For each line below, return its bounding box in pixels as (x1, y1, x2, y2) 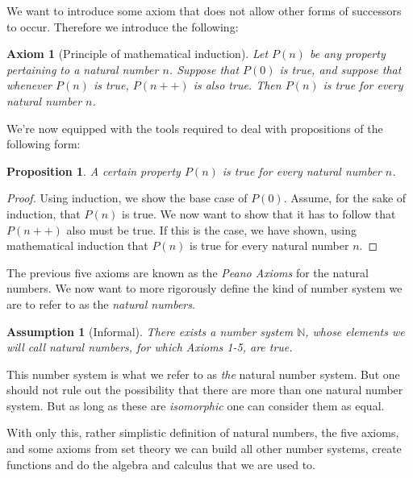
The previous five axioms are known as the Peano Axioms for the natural (6, 264, 369, 281)
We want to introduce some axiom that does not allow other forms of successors (6, 2, 402, 19)
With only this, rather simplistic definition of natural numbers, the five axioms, (6, 424, 399, 441)
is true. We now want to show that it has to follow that (122, 205, 396, 222)
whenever (6, 77, 52, 94)
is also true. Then (193, 77, 282, 94)
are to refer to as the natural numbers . (6, 295, 195, 312)
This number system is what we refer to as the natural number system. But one (6, 365, 400, 382)
